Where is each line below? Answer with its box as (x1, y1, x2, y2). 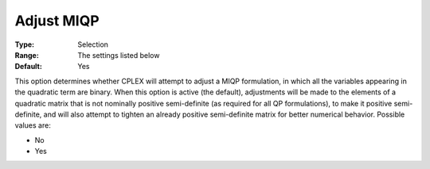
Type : (14, 40, 35, 49)
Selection (77, 40, 109, 49)
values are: (14, 121, 51, 130)
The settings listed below (77, 50, 160, 60)
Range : (14, 50, 39, 60)
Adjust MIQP (14, 12, 100, 29)
